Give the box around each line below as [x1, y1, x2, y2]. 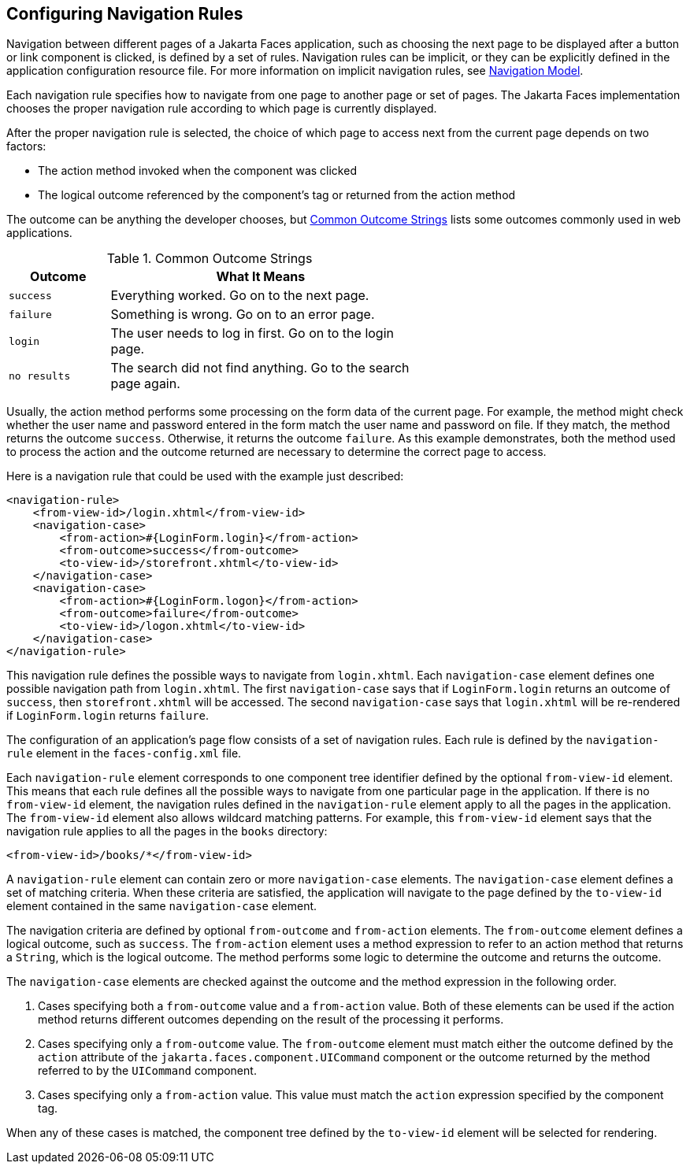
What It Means [216, 268, 306, 285]
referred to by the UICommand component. [38, 1064, 257, 1078]
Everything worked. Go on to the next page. [110, 287, 369, 304]
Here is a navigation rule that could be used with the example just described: [6, 469, 404, 483]
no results [9, 369, 71, 382]
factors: [6, 139, 46, 154]
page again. [110, 376, 180, 392]
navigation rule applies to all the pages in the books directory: [6, 824, 328, 839]
